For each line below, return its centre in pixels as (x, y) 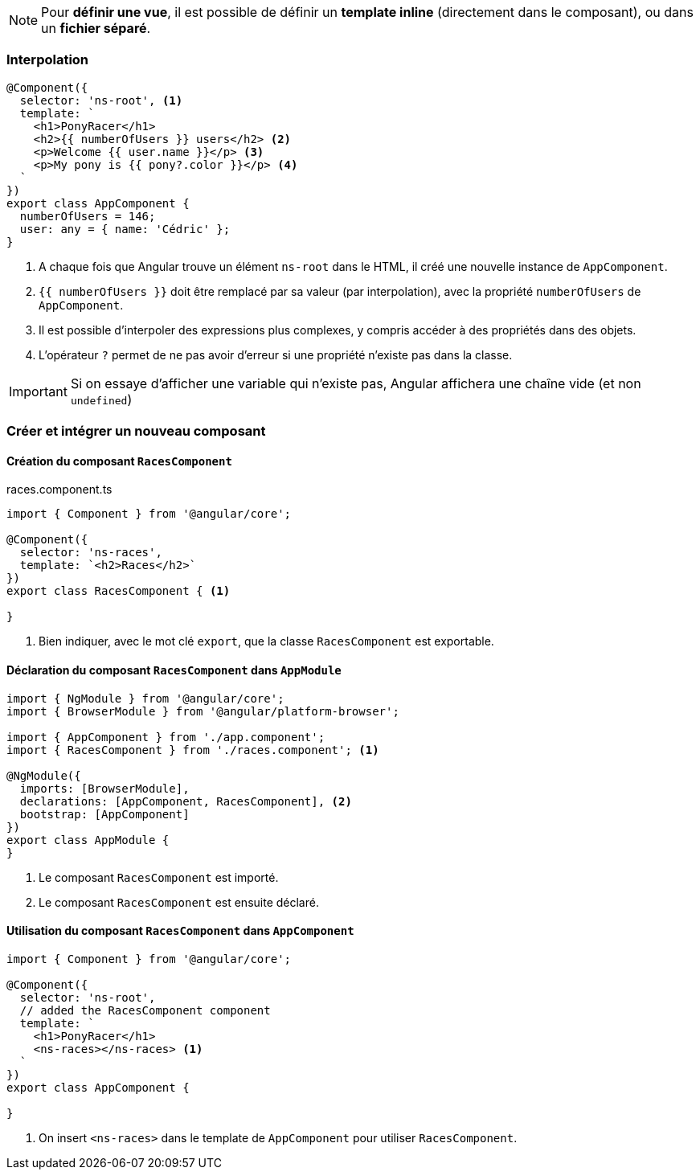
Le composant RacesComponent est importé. (159, 877)
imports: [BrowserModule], (104, 788)
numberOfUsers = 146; (88, 216)
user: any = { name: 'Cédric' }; (125, 229)
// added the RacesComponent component (145, 1010)
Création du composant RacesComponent (119, 461)
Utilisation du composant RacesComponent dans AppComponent (180, 931)
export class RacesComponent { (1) (119, 591)
